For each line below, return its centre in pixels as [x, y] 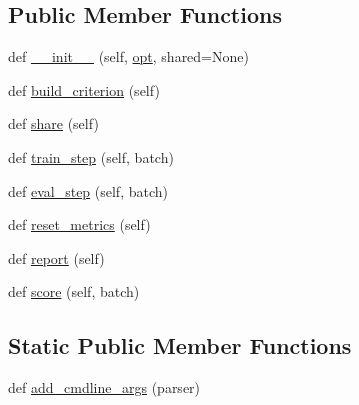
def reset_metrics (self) [79, 224]
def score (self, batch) [74, 291]
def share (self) [53, 123]
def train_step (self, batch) [91, 156]
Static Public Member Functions [180, 345]
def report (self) [56, 257]
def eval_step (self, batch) [88, 190]
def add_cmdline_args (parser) [104, 387]
